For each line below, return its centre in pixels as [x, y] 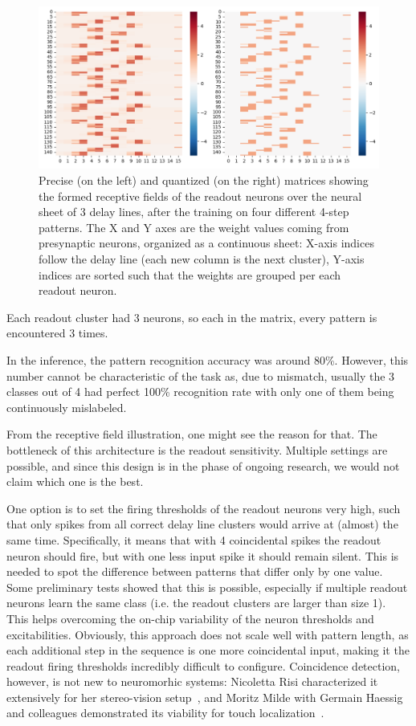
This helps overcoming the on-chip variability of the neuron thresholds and [190, 618]
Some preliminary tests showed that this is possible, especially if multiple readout [207, 587]
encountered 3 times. [57, 333]
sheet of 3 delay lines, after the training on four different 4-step [194, 212]
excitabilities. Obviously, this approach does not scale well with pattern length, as [208, 634]
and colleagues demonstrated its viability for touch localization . [165, 713]
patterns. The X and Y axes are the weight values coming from [194, 227]
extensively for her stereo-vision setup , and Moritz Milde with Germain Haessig [205, 697]
